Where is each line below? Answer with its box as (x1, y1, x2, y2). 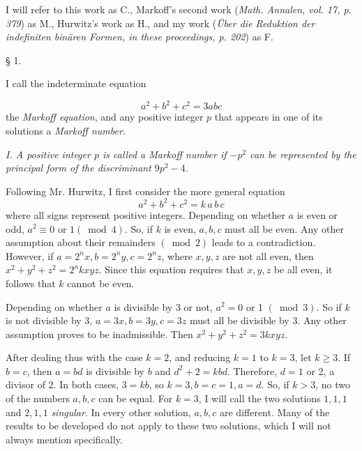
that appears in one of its (214, 109, 323, 124)
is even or (296, 207, 338, 222)
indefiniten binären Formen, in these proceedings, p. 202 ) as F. (6, 29, 273, 44)
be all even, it (273, 262, 333, 277)
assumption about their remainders (6, 235, 156, 250)
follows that (6, 275, 56, 290)
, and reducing (169, 350, 231, 365)
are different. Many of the (219, 404, 330, 419)
